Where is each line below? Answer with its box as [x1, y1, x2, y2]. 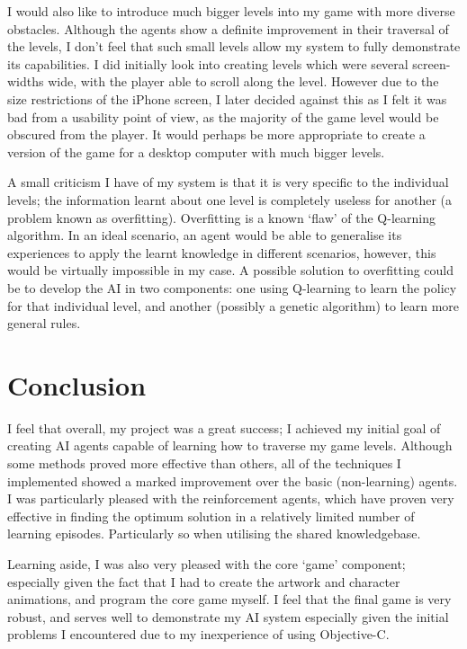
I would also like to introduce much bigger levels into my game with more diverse [7, 2, 455, 20]
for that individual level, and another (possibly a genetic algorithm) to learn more [7, 296, 460, 315]
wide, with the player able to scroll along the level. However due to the [48, 72, 439, 91]
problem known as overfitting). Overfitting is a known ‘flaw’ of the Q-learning [7, 208, 436, 227]
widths [7, 72, 44, 91]
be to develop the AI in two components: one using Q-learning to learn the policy [7, 278, 457, 297]
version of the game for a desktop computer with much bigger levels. [7, 142, 385, 161]
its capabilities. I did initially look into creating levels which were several [7, 54, 409, 73]
